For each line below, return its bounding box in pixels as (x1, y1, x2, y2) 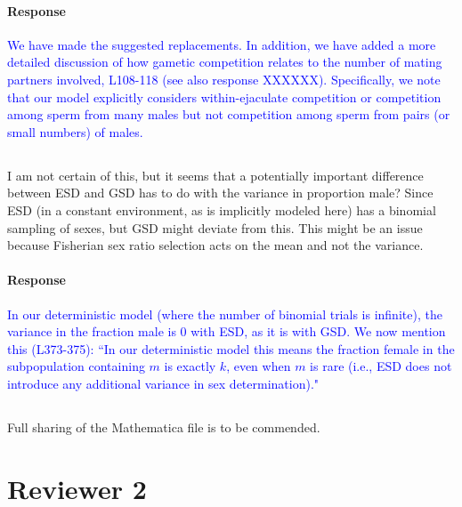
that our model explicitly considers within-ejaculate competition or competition (7, 87, 442, 106)
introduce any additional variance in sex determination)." (7, 374, 320, 392)
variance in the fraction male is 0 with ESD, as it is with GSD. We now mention (7, 322, 446, 341)
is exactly (164, 357, 216, 375)
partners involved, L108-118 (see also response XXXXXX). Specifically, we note (7, 69, 441, 88)
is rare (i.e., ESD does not (310, 357, 452, 375)
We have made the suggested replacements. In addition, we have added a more (7, 35, 436, 53)
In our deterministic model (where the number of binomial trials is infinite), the (7, 304, 442, 323)
